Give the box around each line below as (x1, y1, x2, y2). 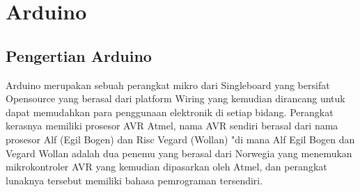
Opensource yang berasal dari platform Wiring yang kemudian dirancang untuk (6, 91, 345, 106)
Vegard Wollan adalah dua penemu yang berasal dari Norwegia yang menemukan (6, 145, 352, 160)
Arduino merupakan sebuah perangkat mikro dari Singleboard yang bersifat (6, 77, 330, 92)
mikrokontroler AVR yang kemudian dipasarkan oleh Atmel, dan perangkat (6, 159, 327, 174)
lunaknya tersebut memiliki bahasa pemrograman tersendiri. (6, 173, 263, 187)
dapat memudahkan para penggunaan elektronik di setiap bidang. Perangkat (6, 104, 334, 119)
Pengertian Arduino (6, 45, 152, 66)
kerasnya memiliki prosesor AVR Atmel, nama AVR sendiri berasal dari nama (6, 118, 338, 133)
